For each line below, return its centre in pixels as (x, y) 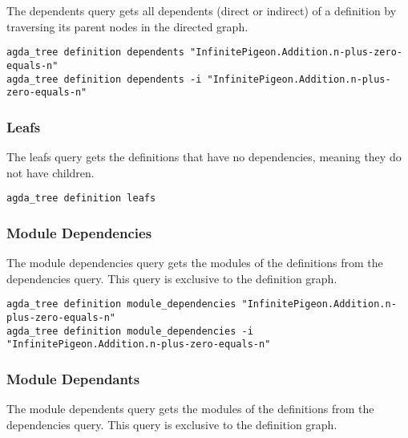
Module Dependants (73, 378)
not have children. (50, 172)
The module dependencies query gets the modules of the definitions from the (195, 263)
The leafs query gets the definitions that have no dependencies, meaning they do (204, 157)
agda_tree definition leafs (81, 199)
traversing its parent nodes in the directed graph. (127, 26)
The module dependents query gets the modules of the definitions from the (190, 409)
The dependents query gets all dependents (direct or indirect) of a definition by (202, 10)
